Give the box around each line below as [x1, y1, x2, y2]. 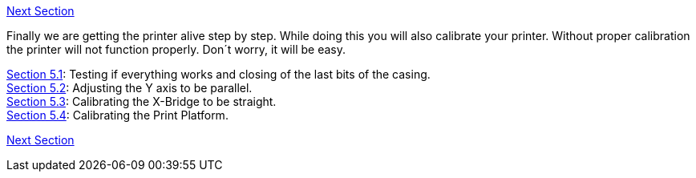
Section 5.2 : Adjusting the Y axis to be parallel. [6, 81, 253, 95]
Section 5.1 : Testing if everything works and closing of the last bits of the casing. [6, 67, 431, 81]
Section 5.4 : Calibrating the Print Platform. [6, 108, 229, 122]
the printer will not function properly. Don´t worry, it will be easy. [6, 42, 346, 56]
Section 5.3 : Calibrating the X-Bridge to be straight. [6, 95, 277, 108]
